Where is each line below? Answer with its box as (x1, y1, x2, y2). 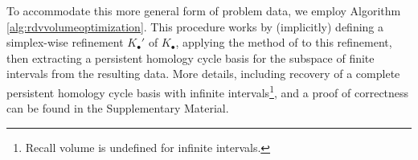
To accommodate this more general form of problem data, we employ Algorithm (6, 2, 401, 18)
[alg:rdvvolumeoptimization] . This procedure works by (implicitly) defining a (6, 18, 383, 35)
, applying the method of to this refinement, (175, 34, 392, 51)
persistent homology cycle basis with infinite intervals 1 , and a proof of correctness (6, 81, 409, 101)
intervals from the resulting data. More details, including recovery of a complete (6, 65, 400, 82)
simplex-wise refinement (6, 34, 124, 51)
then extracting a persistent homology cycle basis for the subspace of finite (6, 49, 375, 66)
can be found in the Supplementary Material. (6, 100, 229, 117)
